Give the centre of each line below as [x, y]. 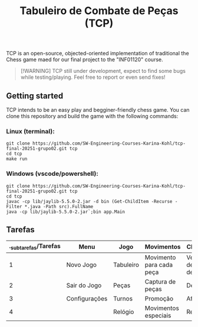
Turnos [123, 298]
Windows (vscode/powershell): [52, 173]
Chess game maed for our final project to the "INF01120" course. [85, 59]
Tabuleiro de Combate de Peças [99, 11]
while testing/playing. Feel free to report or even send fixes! [93, 77]
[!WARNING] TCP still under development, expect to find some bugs [103, 71]
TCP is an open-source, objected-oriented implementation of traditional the [98, 54]
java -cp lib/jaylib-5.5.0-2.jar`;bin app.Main [66, 212]
